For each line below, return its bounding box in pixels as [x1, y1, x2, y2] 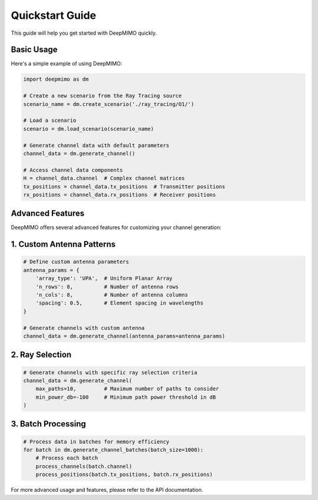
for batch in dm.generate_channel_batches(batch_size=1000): [23, 446, 204, 453]
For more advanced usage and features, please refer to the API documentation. [11, 486, 203, 494]
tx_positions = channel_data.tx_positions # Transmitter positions [23, 183, 226, 190]
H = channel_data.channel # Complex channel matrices [23, 175, 185, 182]
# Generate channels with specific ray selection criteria [23, 369, 197, 376]
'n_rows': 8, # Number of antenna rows [35, 283, 179, 290]
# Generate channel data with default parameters [23, 142, 170, 148]
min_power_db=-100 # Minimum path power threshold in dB [35, 393, 216, 400]
